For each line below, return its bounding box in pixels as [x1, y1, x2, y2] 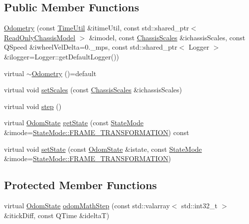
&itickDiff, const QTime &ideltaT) [4, 210, 109, 220]
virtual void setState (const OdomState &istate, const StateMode [4, 143, 202, 154]
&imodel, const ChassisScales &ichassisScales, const [89, 32, 246, 42]
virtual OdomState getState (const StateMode [4, 117, 143, 128]
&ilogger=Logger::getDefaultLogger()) [4, 51, 119, 61]
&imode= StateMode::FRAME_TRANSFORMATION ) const [4, 127, 189, 137]
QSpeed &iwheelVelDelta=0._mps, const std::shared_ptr [4, 42, 178, 52]
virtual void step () [4, 101, 62, 111]
